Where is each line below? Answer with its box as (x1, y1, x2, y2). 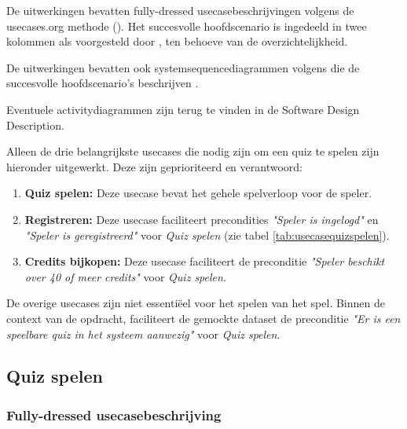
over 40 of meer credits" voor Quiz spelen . (24, 268, 226, 284)
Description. (6, 116, 64, 133)
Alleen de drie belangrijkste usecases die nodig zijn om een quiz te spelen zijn (6, 143, 379, 159)
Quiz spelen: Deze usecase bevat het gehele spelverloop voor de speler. (24, 185, 372, 201)
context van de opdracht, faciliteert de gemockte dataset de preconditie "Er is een (6, 310, 401, 326)
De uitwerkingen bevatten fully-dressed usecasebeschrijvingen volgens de (6, 2, 354, 18)
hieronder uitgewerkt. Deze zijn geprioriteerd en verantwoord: (6, 158, 302, 174)
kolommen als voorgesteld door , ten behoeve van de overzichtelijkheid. (6, 33, 348, 49)
